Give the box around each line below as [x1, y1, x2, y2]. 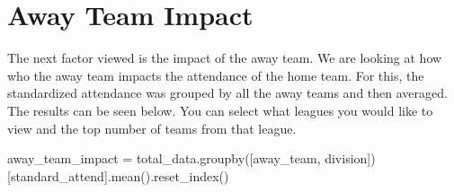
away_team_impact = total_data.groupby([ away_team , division [7, 149, 368, 168]
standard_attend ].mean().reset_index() [10, 166, 229, 185]
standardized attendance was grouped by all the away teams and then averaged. [7, 83, 448, 102]
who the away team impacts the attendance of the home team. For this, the [7, 65, 424, 84]
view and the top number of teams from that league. [7, 118, 297, 137]
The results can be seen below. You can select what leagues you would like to [7, 100, 433, 119]
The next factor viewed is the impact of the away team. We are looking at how [7, 48, 442, 67]
